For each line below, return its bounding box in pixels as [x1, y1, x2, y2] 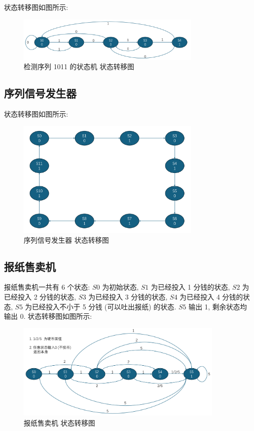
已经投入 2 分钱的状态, [4, 292, 76, 302]
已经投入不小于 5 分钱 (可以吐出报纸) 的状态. [32, 301, 177, 311]
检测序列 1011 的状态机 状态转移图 [24, 61, 134, 72]
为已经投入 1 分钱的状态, [150, 282, 230, 292]
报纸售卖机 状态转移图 [24, 417, 95, 428]
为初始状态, [102, 282, 139, 292]
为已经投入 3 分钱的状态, [88, 292, 168, 302]
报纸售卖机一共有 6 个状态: [4, 282, 90, 292]
